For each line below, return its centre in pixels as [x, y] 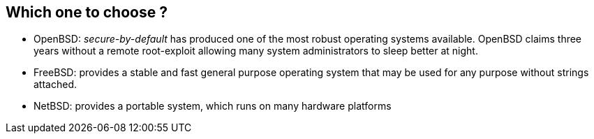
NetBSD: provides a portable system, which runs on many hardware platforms [213, 106]
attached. [55, 85]
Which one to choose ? [87, 12]
